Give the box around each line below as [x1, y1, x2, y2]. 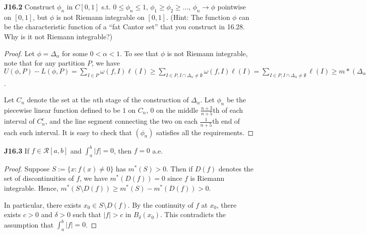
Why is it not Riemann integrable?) [4, 31, 113, 41]
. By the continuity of [127, 199, 193, 210]
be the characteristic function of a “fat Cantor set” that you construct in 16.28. [4, 21, 245, 32]
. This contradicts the [160, 209, 226, 220]
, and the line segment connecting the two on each [45, 116, 198, 126]
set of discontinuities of [4, 173, 74, 183]
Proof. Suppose [4, 163, 50, 173]
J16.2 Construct [4, 1, 55, 11]
